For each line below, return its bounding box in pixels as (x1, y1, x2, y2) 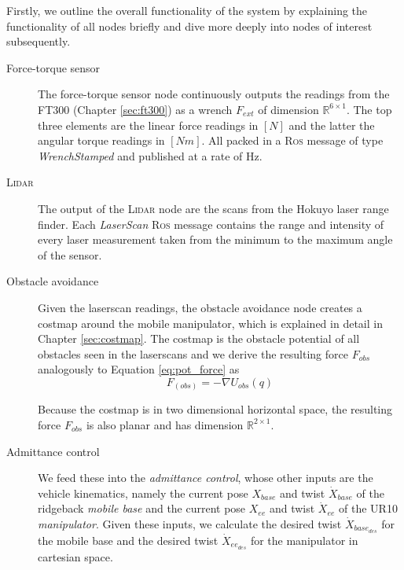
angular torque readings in (38, 132, 165, 149)
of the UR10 (339, 500, 398, 517)
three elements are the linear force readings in (38, 116, 259, 133)
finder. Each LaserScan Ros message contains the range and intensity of (38, 215, 384, 232)
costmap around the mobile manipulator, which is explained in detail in (38, 314, 383, 331)
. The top (346, 101, 392, 117)
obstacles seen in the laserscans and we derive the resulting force (38, 345, 348, 362)
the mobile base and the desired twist (38, 531, 219, 548)
